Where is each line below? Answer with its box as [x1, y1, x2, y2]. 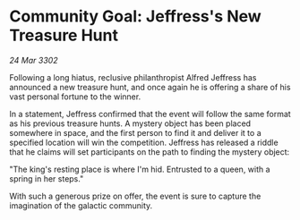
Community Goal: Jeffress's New [9, 6, 261, 27]
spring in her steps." [9, 173, 84, 184]
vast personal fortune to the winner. [9, 91, 141, 102]
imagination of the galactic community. [9, 199, 153, 211]
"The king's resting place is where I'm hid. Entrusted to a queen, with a [9, 164, 270, 174]
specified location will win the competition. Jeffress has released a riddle [9, 137, 279, 148]
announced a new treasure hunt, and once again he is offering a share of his [9, 81, 291, 92]
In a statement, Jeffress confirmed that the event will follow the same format [9, 108, 291, 119]
